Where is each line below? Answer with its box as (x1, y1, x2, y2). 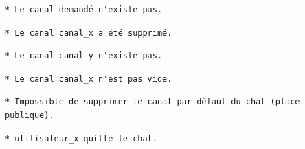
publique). (5, 110, 54, 120)
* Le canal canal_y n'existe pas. (5, 51, 163, 61)
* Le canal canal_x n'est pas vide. (5, 73, 172, 84)
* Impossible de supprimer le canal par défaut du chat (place (5, 97, 300, 107)
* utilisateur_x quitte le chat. (5, 133, 157, 144)
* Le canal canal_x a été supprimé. (5, 27, 172, 38)
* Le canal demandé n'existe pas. (5, 5, 163, 14)
